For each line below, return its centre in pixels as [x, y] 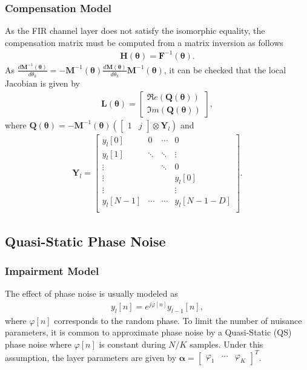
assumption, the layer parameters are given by [91, 357]
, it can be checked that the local [225, 69]
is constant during [132, 344]
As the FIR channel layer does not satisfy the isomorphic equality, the [135, 31]
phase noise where [38, 344]
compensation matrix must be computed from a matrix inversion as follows [144, 42]
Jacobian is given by [42, 83]
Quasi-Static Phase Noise [85, 241]
